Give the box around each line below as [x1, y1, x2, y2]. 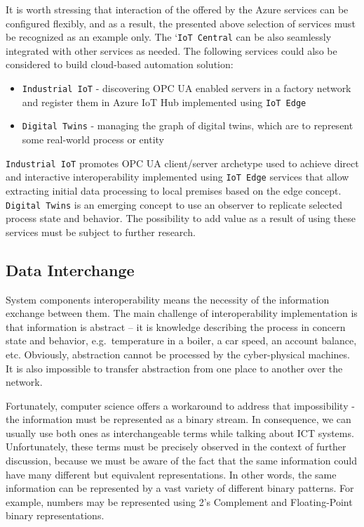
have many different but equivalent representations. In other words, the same [6, 467, 337, 481]
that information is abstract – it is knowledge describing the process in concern [6, 319, 346, 334]
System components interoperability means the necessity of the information [6, 292, 330, 306]
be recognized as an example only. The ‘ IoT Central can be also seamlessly [6, 30, 332, 44]
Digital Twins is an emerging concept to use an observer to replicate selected [6, 197, 343, 212]
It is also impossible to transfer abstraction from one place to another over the [6, 360, 343, 375]
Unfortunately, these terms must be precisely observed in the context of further [6, 439, 346, 454]
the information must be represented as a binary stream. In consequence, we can [6, 412, 351, 427]
